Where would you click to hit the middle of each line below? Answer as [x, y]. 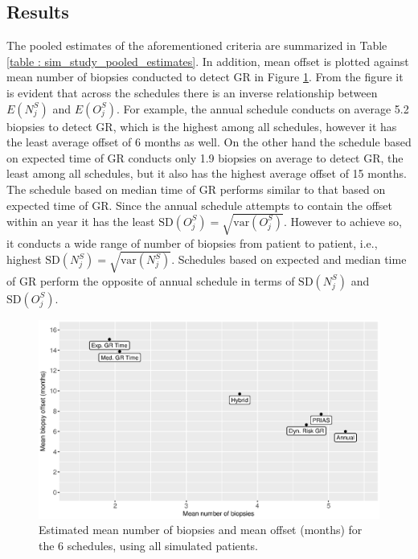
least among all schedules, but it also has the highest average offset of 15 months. [207, 173]
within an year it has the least [81, 221]
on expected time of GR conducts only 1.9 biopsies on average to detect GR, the [205, 157]
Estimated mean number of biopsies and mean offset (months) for [201, 530]
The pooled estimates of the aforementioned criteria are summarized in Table [197, 45]
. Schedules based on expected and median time [289, 259]
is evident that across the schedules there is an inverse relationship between [192, 92]
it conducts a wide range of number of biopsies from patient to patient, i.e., [192, 243]
